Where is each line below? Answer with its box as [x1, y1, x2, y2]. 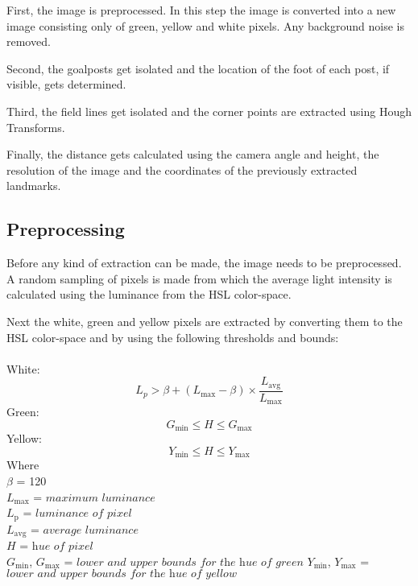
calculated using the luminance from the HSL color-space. [6, 286, 292, 303]
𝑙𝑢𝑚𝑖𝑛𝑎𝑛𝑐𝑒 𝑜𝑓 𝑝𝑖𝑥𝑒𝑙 [35, 508, 132, 520]
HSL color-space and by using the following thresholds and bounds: [6, 328, 339, 345]
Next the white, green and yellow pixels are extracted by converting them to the [6, 312, 403, 329]
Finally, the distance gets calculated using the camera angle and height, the [6, 146, 379, 163]
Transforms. [6, 118, 65, 135]
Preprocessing [6, 217, 125, 241]
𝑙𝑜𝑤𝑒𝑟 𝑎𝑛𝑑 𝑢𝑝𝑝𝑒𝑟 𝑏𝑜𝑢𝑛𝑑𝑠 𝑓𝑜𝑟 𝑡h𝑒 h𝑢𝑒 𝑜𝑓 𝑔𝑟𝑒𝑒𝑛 [77, 556, 304, 568]
